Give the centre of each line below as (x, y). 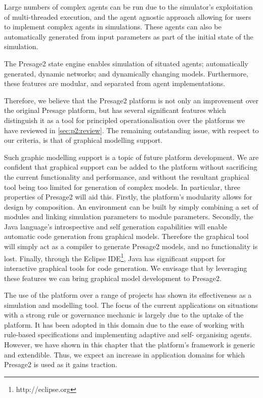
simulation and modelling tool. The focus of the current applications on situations (131, 305)
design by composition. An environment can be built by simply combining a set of (131, 206)
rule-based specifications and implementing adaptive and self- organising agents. (128, 334)
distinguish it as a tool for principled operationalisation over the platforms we (124, 120)
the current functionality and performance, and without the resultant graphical (127, 176)
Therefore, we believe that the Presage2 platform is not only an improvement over (131, 100)
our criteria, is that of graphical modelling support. (83, 140)
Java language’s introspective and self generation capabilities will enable (116, 226)
